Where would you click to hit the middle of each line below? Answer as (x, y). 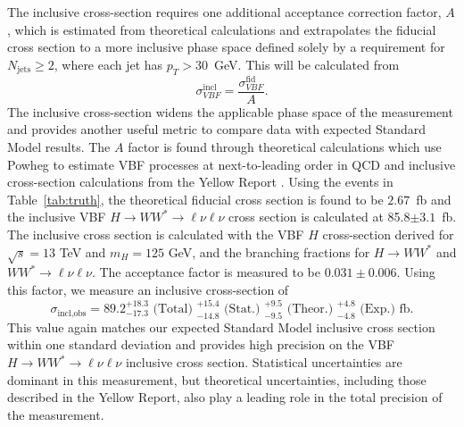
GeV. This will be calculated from (307, 64)
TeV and (83, 251)
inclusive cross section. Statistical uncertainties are (264, 362)
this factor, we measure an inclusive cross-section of (148, 289)
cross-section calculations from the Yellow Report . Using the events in (200, 182)
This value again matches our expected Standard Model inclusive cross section (221, 327)
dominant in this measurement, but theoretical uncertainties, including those (217, 379)
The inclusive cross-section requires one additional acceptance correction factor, (224, 12)
